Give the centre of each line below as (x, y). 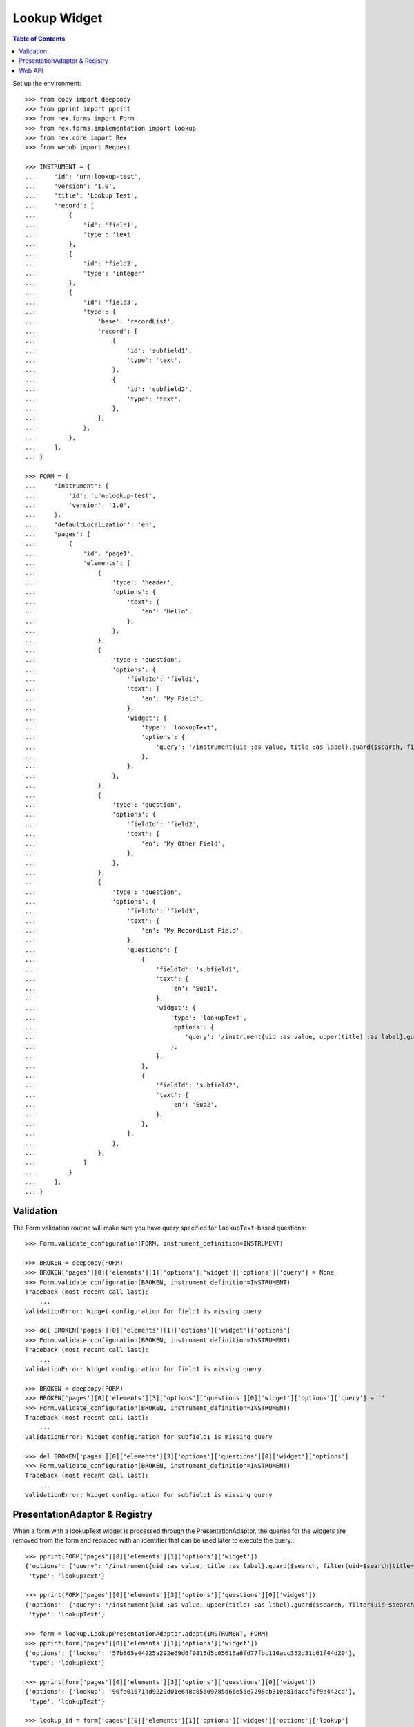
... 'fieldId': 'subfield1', (132, 969)
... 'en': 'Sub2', (121, 1105)
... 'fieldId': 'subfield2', (132, 1085)
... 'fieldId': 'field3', (112, 911)
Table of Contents (39, 39)
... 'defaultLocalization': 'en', (91, 524)
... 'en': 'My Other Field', (125, 843)
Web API (31, 70)
